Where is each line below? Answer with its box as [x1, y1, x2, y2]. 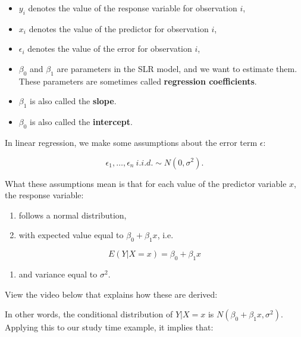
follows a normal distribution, [18, 208, 127, 221]
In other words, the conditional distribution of [5, 308, 173, 320]
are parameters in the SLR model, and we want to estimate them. [57, 62, 297, 74]
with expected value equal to [18, 229, 124, 241]
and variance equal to [18, 267, 98, 280]
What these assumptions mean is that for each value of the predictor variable [5, 177, 287, 189]
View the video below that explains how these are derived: [5, 288, 218, 300]
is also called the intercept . [30, 116, 133, 128]
